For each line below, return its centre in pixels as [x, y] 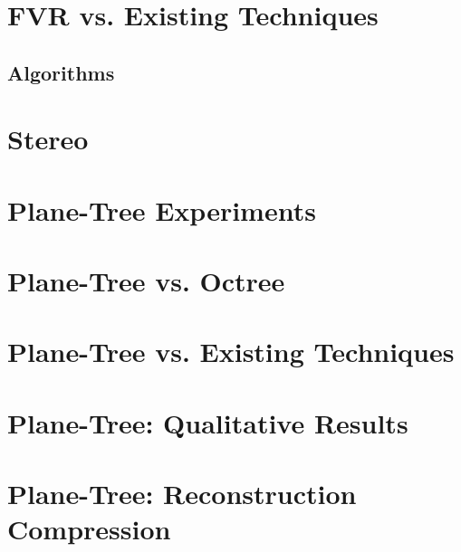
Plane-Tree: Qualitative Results [208, 422]
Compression [89, 529]
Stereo [48, 139]
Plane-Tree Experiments [162, 209]
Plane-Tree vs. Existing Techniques [231, 352]
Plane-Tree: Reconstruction [182, 494]
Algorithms [61, 72]
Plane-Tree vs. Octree [146, 281]
